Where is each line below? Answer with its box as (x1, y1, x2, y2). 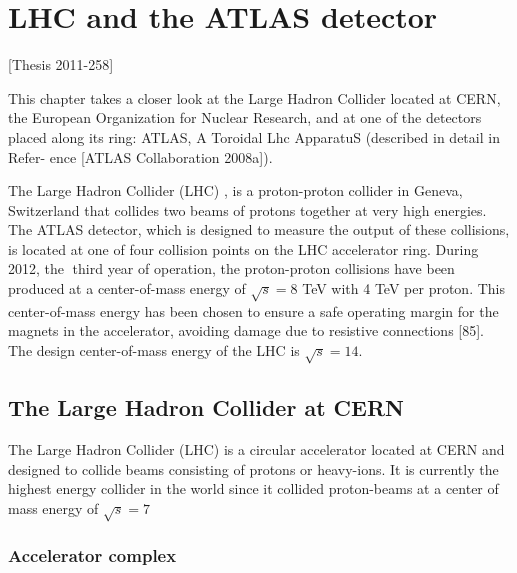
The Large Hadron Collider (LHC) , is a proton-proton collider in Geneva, (8, 180, 463, 201)
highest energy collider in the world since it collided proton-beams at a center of (8, 478, 499, 499)
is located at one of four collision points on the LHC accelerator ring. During (8, 238, 479, 259)
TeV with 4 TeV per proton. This (302, 278, 505, 299)
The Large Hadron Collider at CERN (8, 392, 404, 423)
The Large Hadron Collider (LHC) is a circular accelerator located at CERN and (8, 438, 505, 459)
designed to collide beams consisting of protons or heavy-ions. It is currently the (8, 458, 499, 479)
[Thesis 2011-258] (8, 54, 114, 75)
